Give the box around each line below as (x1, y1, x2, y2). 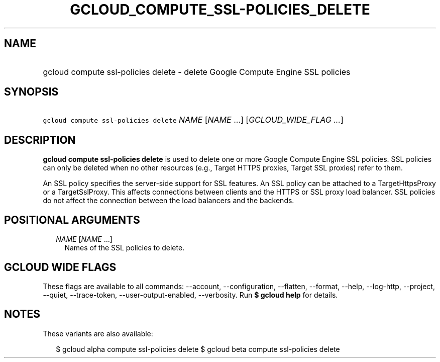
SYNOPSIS (4, 85, 59, 99)
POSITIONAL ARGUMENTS (4, 213, 140, 226)
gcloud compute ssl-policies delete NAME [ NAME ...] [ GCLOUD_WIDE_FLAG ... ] (43, 115, 344, 125)
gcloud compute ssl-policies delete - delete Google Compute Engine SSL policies (43, 66, 351, 77)
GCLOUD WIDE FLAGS (4, 260, 117, 274)
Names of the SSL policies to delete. (64, 243, 185, 252)
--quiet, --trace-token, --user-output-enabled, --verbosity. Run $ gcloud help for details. (43, 290, 338, 299)
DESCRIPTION (4, 133, 76, 146)
